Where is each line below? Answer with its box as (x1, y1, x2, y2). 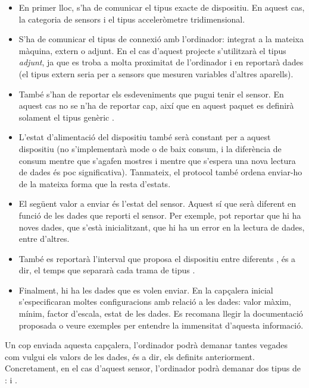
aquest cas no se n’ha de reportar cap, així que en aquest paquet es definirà (18, 99, 294, 112)
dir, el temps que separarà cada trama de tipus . (18, 264, 195, 276)
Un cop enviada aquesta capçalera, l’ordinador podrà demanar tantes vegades (5, 339, 288, 351)
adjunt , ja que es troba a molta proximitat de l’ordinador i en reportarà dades (18, 56, 304, 68)
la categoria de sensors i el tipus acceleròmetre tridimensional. (18, 12, 245, 25)
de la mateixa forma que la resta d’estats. (18, 177, 171, 190)
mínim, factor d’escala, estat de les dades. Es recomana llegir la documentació (18, 307, 303, 320)
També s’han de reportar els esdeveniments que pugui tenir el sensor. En (18, 87, 284, 100)
